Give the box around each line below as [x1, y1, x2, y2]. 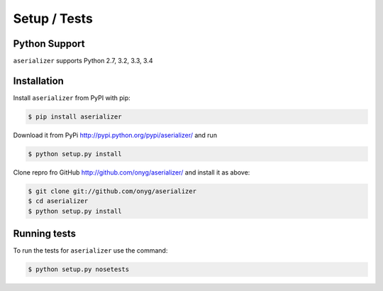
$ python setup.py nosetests [28, 265, 130, 273]
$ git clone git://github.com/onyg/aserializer [28, 187, 196, 195]
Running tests [13, 228, 77, 240]
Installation [13, 75, 64, 87]
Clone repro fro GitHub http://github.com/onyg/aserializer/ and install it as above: [13, 168, 250, 177]
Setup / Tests [13, 11, 94, 26]
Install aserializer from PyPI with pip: [13, 93, 131, 102]
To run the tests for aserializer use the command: [13, 246, 168, 255]
